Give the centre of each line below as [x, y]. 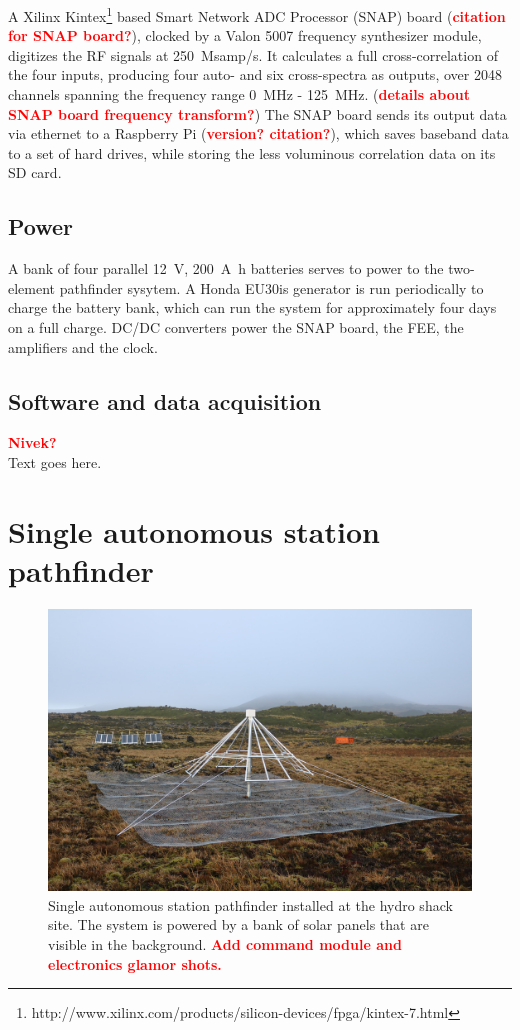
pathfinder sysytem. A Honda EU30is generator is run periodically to [271, 287]
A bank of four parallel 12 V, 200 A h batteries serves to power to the [226, 268]
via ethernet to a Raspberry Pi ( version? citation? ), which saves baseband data [258, 133]
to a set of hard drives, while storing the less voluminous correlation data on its [252, 152]
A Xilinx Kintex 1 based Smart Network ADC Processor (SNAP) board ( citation [257, 14]
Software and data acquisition [165, 400]
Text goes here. [55, 461]
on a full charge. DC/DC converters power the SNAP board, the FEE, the [236, 326]
